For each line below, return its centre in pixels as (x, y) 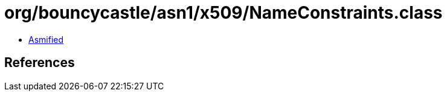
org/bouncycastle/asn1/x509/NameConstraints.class (224, 13)
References (40, 63)
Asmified (46, 39)
